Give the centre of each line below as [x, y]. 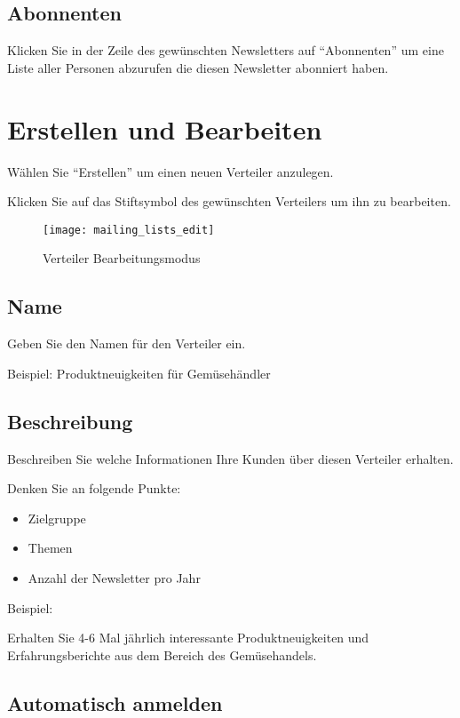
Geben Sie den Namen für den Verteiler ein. [127, 343]
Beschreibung [70, 421]
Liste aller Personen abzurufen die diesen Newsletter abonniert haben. [198, 67]
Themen [50, 548]
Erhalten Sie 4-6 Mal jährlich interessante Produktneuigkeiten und [188, 638]
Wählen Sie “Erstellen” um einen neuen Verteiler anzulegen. [171, 171]
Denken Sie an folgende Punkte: [94, 488]
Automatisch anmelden [115, 702]
